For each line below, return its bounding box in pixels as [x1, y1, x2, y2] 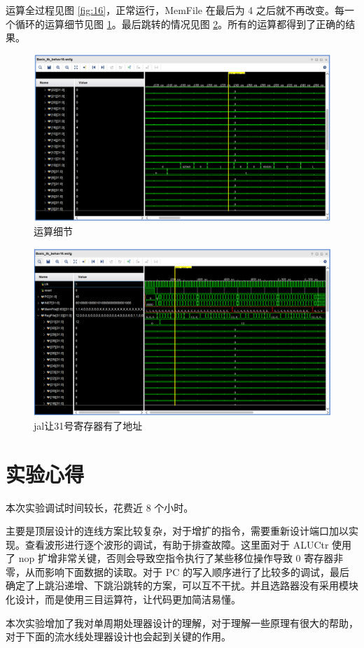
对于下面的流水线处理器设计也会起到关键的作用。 [6, 629, 231, 644]
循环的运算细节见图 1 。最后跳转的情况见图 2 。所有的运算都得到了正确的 [15, 16, 346, 31]
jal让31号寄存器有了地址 [34, 418, 143, 432]
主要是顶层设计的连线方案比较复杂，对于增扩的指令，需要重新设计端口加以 [6, 523, 349, 538]
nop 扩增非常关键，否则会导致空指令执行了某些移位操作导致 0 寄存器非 [18, 551, 344, 565]
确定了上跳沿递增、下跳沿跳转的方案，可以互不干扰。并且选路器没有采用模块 [6, 578, 358, 593]
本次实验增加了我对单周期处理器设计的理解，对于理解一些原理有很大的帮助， [6, 615, 358, 630]
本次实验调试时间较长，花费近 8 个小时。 [6, 500, 194, 514]
